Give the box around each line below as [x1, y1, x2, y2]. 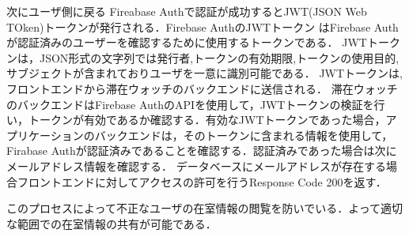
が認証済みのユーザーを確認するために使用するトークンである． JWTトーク [6, 34, 400, 51]
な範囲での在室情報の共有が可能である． [6, 215, 217, 231]
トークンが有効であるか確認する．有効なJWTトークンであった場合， [28, 111, 386, 128]
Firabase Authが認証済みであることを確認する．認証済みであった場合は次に [6, 142, 397, 159]
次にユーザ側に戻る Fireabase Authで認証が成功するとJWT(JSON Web [6, 3, 367, 19]
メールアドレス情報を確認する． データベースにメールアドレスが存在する [6, 157, 386, 174]
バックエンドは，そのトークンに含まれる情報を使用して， [94, 126, 393, 143]
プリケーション [6, 126, 84, 143]
